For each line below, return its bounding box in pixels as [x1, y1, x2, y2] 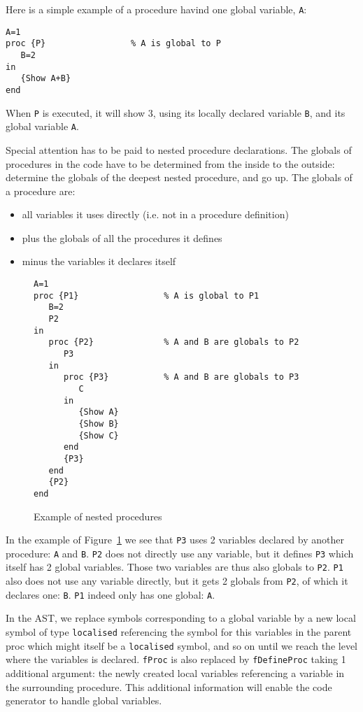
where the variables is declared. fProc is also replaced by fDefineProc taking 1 [6, 652, 346, 667]
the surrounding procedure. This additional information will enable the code [6, 679, 332, 694]
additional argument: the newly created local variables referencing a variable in [6, 665, 345, 680]
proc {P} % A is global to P [6, 38, 221, 49]
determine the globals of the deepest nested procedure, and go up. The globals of [6, 170, 353, 185]
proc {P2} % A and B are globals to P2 [48, 337, 299, 348]
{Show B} [78, 418, 119, 429]
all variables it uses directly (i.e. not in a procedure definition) [22, 207, 289, 222]
